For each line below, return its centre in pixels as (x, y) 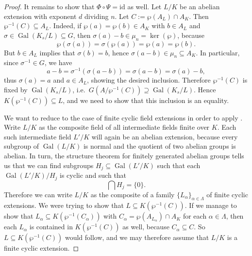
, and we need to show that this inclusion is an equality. (146, 100)
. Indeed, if (65, 26)
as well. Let (144, 6)
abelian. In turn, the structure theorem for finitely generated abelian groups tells (124, 156)
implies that (57, 52)
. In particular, (218, 52)
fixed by (16, 89)
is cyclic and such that (93, 175)
